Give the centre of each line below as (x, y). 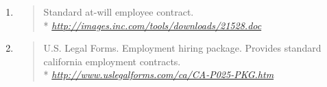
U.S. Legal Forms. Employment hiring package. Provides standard (182, 48)
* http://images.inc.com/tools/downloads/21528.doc (153, 25)
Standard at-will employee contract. (119, 12)
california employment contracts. (112, 61)
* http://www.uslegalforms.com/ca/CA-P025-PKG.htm (159, 74)
